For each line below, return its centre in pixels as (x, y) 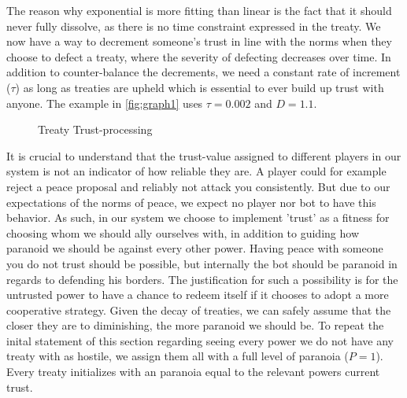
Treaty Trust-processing (95, 129)
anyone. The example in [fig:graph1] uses (105, 103)
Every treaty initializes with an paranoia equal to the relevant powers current (193, 372)
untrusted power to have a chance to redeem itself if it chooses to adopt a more (198, 295)
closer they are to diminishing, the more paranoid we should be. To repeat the (195, 325)
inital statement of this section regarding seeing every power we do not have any (200, 340)
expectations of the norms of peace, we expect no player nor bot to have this (191, 202)
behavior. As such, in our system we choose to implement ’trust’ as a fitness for (198, 217)
